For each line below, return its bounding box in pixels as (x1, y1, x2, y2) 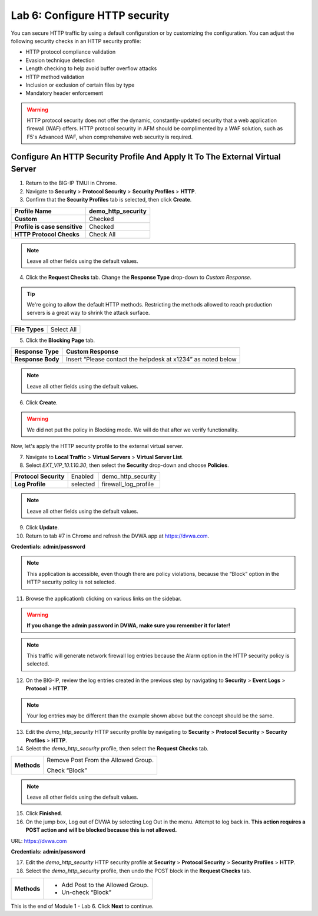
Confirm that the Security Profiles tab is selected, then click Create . (25, 196, 192, 203)
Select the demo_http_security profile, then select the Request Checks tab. (25, 745, 209, 752)
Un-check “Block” (61, 888, 112, 897)
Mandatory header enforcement (25, 90, 103, 97)
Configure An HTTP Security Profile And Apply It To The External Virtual (11, 151, 281, 162)
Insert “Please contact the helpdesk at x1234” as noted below (65, 355, 237, 364)
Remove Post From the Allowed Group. (47, 756, 154, 764)
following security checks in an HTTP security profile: (11, 37, 141, 44)
